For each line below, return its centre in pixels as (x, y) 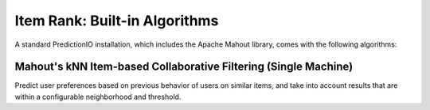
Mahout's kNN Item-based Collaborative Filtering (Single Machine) (184, 67)
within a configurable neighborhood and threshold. (98, 97)
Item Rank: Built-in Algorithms (117, 21)
